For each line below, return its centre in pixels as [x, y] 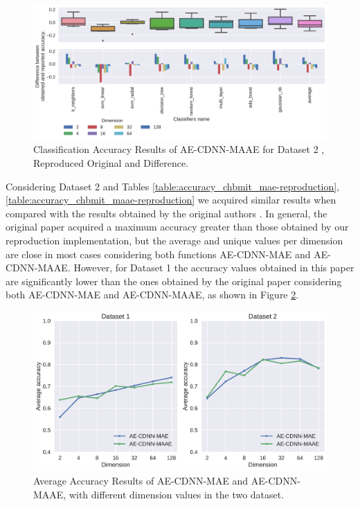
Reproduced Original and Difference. [111, 162]
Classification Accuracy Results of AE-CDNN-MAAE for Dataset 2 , [179, 149]
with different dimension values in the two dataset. [177, 494]
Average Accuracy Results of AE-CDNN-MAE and [141, 480]
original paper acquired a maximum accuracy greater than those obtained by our [177, 227]
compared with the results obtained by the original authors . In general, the [166, 213]
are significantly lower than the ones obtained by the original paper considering [174, 281]
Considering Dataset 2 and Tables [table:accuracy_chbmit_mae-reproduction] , [173, 186]
